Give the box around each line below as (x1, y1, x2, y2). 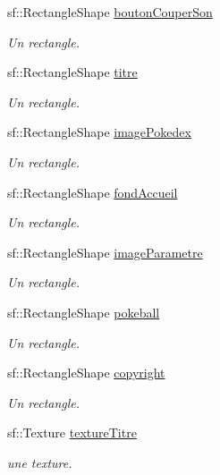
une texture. (7, 453, 72, 471)
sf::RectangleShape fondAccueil (7, 182, 178, 201)
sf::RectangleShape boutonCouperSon (7, 3, 213, 21)
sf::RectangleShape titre (7, 63, 138, 81)
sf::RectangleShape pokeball (7, 302, 160, 321)
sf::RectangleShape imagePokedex (7, 123, 191, 141)
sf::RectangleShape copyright (7, 363, 165, 382)
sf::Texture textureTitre (7, 423, 137, 442)
